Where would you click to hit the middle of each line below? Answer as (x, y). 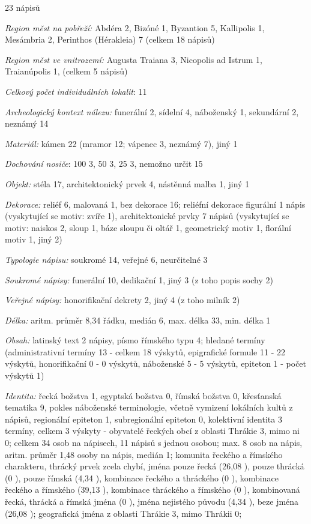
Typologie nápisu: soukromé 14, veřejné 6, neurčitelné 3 (106, 259)
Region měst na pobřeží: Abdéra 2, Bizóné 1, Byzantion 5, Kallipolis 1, (135, 27)
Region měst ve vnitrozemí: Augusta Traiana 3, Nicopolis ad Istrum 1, (134, 59)
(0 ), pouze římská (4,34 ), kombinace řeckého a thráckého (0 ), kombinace (142, 477)
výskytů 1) (25, 375)
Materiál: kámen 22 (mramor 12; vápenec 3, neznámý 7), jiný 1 (121, 143)
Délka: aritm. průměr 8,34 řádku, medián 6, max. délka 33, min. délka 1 (138, 320)
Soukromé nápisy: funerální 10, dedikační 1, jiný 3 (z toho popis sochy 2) (139, 279)
